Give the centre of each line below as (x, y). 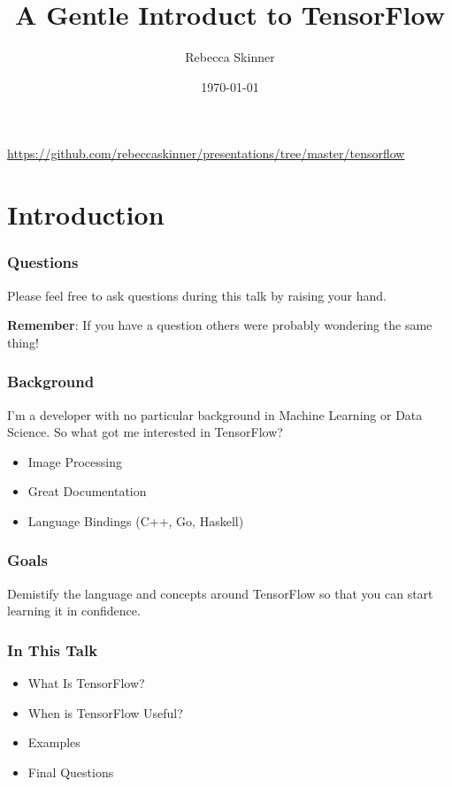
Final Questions (71, 772)
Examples (54, 742)
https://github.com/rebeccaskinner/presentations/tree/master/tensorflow (206, 153)
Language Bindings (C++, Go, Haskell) (136, 520)
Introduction (86, 214)
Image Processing (75, 461)
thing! (23, 342)
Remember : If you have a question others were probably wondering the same (220, 325)
